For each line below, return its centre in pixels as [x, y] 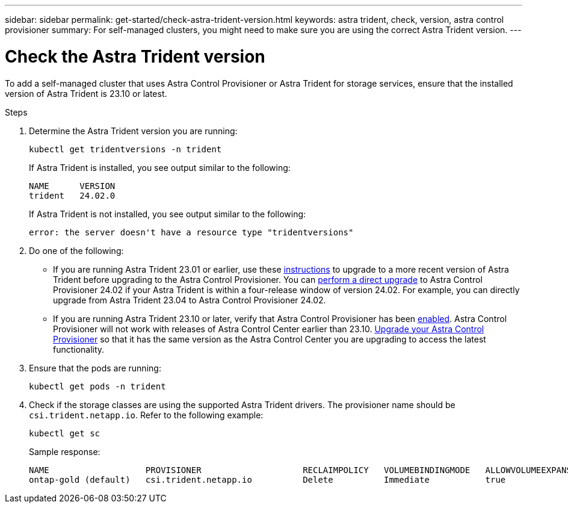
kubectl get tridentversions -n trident [125, 149]
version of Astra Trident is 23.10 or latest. [86, 93]
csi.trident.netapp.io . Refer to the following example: [146, 415]
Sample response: [65, 451]
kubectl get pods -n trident [97, 386]
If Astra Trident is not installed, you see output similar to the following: [168, 214]
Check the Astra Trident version [135, 56]
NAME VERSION [72, 186]
